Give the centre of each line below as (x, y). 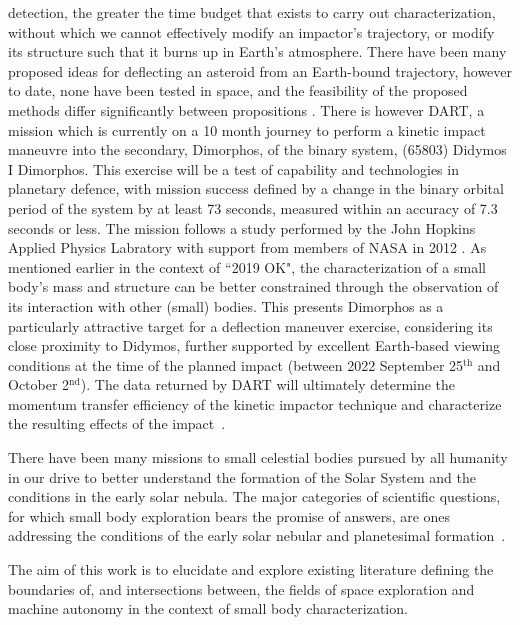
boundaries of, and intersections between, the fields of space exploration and (241, 588)
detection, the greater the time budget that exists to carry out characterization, (252, 12)
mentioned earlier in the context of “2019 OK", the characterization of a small (247, 266)
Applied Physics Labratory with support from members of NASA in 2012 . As (247, 247)
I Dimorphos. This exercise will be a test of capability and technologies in (233, 168)
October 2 (39, 384)
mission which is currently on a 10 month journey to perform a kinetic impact (247, 129)
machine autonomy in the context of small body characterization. (208, 608)
